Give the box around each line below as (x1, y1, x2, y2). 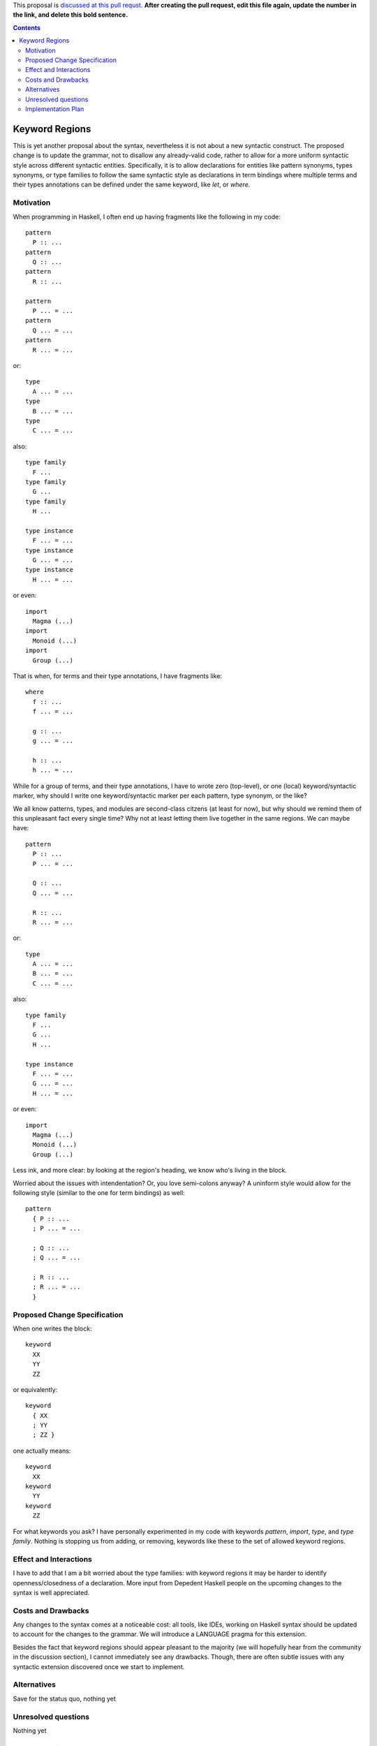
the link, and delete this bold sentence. (13, 10, 128, 19)
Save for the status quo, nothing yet (13, 1694, 117, 1703)
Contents (13, 23, 41, 31)
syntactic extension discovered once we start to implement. (13, 1662, 185, 1671)
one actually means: (13, 1446, 71, 1455)
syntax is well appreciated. (13, 1588, 90, 1597)
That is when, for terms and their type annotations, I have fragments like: (13, 671, 223, 680)
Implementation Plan (25, 105, 84, 113)
